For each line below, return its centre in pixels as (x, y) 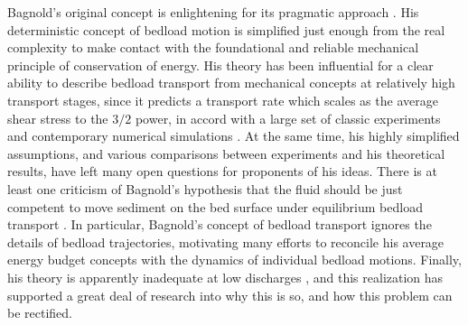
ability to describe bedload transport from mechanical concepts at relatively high (231, 83)
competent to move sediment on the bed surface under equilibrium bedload (215, 206)
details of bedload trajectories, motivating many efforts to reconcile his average (226, 241)
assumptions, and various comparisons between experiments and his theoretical (226, 153)
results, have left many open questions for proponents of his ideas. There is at (222, 171)
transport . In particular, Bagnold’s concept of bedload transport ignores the (220, 224)
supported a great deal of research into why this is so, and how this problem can (230, 295)
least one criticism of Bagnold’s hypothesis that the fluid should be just (205, 188)
